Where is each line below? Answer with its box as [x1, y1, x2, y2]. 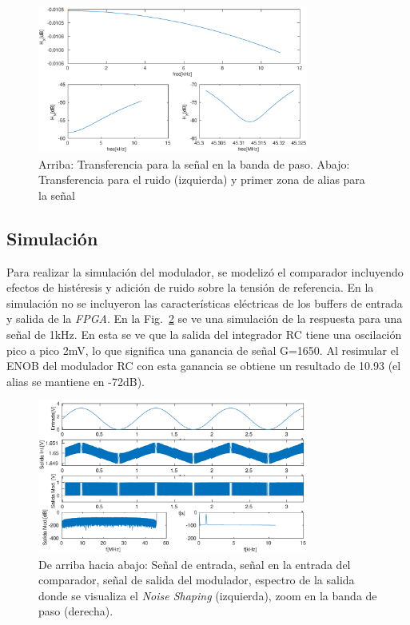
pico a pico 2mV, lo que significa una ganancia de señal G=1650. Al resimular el [6, 341, 399, 358]
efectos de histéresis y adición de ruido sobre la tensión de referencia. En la [6, 279, 374, 296]
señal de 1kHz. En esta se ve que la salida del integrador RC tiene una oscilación [6, 326, 402, 343]
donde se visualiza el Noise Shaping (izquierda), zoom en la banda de [38, 587, 377, 603]
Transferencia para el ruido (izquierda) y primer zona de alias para [38, 171, 365, 188]
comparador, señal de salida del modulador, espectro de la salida [38, 571, 355, 588]
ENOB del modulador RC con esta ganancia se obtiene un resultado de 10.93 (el [6, 357, 401, 374]
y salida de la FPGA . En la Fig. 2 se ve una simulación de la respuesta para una [6, 310, 403, 327]
